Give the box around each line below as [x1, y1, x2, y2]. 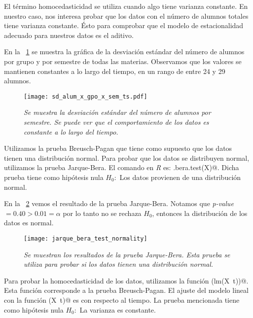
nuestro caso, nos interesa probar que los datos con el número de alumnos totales [4, 10, 249, 21]
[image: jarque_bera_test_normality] [24, 235, 147, 242]
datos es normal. [4, 217, 54, 228]
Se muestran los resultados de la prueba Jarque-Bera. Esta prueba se [24, 249, 230, 259]
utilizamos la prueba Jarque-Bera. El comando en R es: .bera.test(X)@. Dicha [4, 162, 239, 173]
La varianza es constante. [79, 304, 156, 315]
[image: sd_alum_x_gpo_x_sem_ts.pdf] [24, 93, 147, 100]
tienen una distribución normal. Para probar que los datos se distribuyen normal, [4, 152, 250, 163]
